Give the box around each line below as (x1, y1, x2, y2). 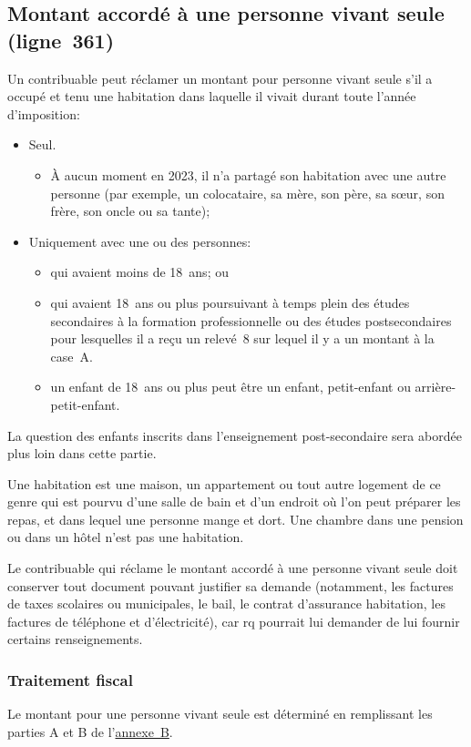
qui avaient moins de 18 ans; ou (50, 262, 229, 281)
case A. (50, 346, 93, 365)
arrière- (415, 377, 456, 396)
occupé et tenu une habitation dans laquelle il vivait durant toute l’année (7, 87, 416, 106)
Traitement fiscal (7, 668, 133, 691)
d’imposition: (7, 104, 80, 123)
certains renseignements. (7, 629, 143, 649)
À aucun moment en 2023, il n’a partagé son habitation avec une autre (50, 165, 446, 184)
